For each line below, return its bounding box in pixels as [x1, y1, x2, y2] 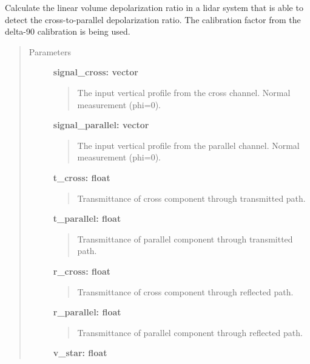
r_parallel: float [53, 306, 121, 318]
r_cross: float [53, 264, 111, 277]
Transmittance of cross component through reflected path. [77, 285, 294, 298]
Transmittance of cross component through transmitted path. [77, 191, 306, 204]
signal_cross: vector [53, 66, 138, 78]
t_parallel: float [53, 212, 121, 225]
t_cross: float [53, 171, 110, 184]
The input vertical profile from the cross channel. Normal [77, 86, 291, 98]
